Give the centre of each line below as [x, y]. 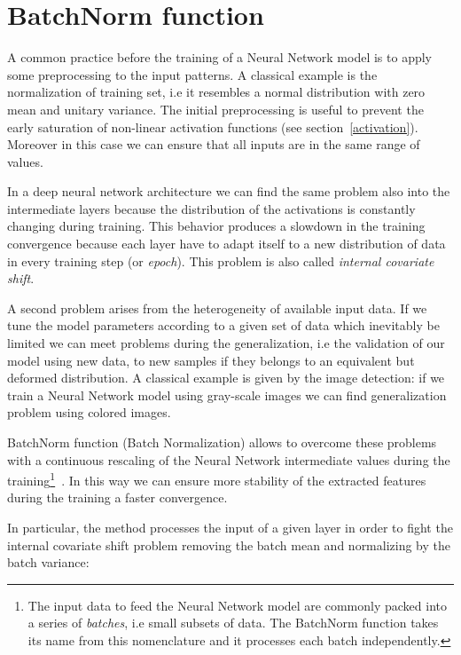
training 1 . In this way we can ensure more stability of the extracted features [217, 479]
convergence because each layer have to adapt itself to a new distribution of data [227, 244]
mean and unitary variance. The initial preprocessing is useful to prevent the [215, 109]
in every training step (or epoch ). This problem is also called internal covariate [221, 260]
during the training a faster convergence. [117, 497]
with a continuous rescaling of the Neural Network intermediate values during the [229, 459]
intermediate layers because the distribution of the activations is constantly [211, 208]
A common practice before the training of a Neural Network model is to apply [219, 57]
